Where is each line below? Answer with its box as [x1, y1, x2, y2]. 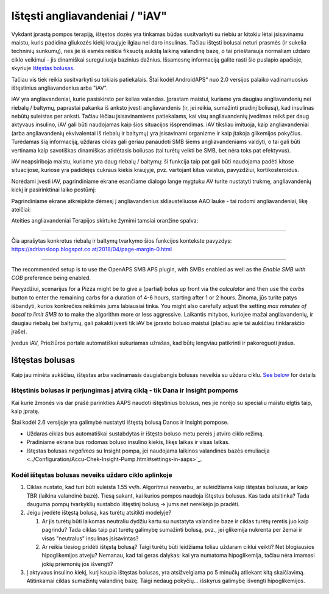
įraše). [11, 328, 27, 335]
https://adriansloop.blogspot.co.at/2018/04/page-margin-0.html [11, 246, 172, 253]
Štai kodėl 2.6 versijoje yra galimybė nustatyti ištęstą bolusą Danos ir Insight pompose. [11, 418, 229, 426]
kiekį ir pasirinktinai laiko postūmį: [11, 186, 96, 193]
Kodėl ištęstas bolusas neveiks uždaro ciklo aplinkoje [11, 470, 173, 479]
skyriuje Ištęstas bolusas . [11, 65, 75, 72]
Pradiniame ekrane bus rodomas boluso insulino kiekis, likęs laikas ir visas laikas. [26, 438, 230, 446]
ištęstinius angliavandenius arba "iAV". [11, 84, 108, 91]
